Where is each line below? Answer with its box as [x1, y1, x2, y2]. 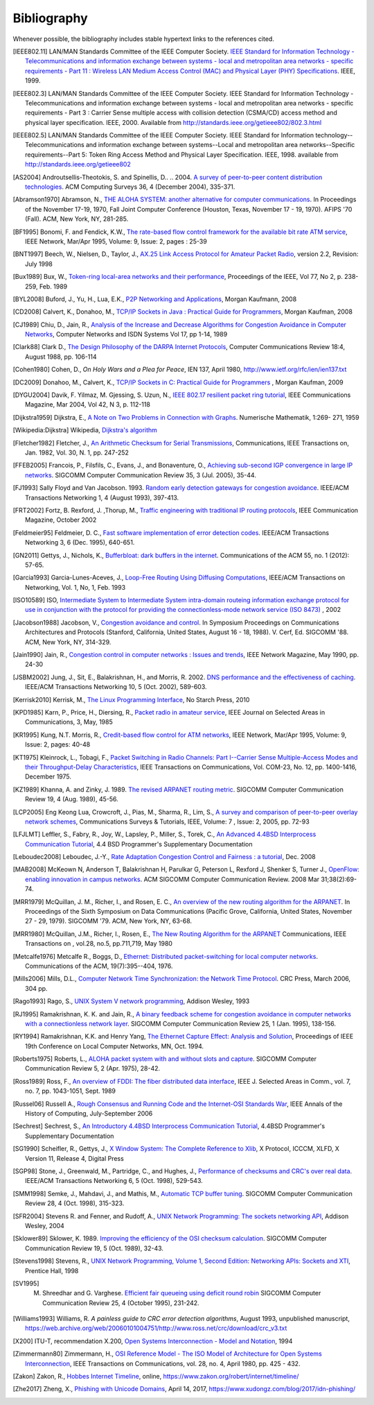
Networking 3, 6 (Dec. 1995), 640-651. [25, 538, 135, 547]
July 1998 [25, 259, 53, 268]
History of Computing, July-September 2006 [25, 1109, 153, 1118]
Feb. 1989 [39, 282, 68, 291]
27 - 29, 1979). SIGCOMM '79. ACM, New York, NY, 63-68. [25, 917, 193, 926]
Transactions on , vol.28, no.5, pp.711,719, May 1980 [25, 939, 173, 948]
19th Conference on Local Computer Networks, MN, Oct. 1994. [25, 1041, 204, 1050]
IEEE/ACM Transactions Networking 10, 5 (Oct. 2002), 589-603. [25, 683, 207, 691]
